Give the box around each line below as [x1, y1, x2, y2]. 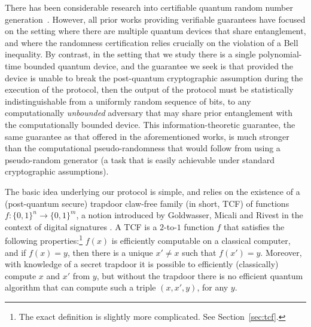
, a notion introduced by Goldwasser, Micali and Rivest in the [76, 209, 303, 221]
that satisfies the [223, 220, 285, 233]
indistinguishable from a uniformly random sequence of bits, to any [5, 94, 251, 107]
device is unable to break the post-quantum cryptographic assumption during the [5, 71, 303, 84]
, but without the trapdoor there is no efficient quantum [96, 269, 303, 282]
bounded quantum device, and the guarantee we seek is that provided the [23, 59, 294, 72]
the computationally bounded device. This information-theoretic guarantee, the [5, 118, 295, 130]
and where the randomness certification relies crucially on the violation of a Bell [5, 36, 298, 48]
